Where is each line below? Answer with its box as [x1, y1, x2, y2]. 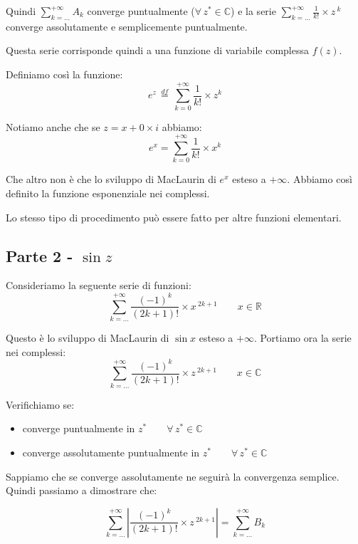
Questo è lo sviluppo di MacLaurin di [6, 330, 169, 345]
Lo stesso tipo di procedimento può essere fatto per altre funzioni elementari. [6, 209, 342, 224]
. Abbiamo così [287, 172, 352, 187]
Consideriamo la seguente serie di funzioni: [6, 278, 191, 293]
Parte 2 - [6, 244, 73, 266]
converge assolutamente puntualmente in [22, 444, 200, 459]
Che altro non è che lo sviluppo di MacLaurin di [6, 172, 216, 187]
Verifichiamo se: [6, 397, 75, 412]
